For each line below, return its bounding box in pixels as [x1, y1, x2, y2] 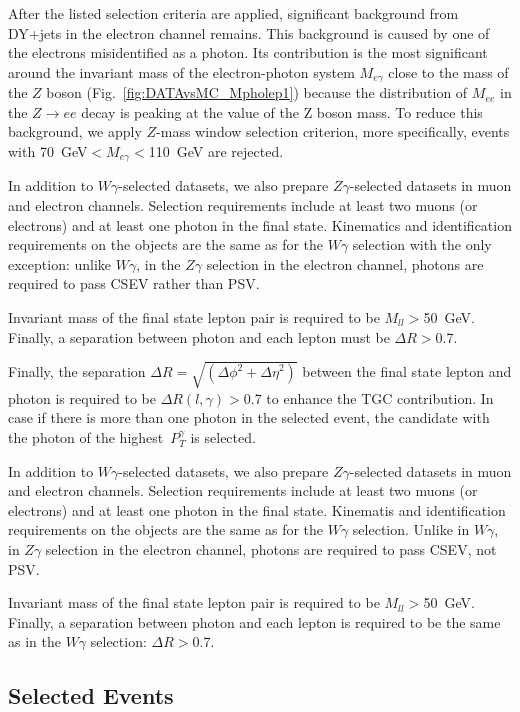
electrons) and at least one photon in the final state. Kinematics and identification [8, 214, 512, 235]
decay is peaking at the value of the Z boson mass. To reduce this [81, 101, 483, 122]
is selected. [190, 426, 256, 447]
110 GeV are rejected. [148, 141, 284, 162]
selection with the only [352, 234, 492, 255]
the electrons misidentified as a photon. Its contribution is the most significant [8, 42, 488, 63]
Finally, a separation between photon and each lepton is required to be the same [8, 611, 501, 632]
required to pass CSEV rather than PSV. [8, 273, 260, 294]
